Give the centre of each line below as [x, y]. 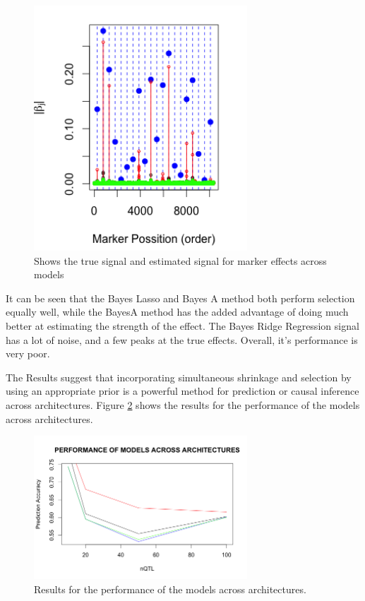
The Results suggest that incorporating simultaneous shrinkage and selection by [179, 377]
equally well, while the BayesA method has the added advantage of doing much [177, 312]
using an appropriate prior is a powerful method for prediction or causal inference [182, 391]
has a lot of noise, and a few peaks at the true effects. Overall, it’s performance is [182, 339]
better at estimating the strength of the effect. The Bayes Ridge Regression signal [182, 325]
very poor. [28, 353]
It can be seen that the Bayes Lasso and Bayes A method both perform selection [180, 298]
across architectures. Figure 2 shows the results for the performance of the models [183, 404]
